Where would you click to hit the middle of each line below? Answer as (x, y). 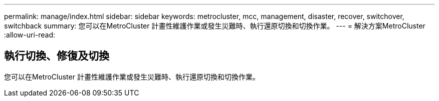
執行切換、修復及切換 (57, 56)
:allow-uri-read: (30, 35)
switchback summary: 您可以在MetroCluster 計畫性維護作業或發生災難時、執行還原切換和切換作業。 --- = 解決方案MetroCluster (215, 26)
